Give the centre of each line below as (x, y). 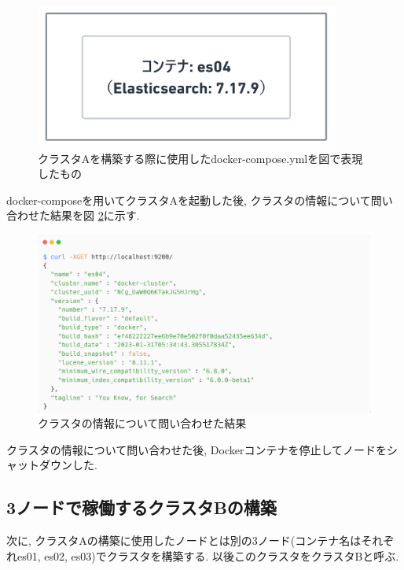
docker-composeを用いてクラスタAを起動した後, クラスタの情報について (189, 200)
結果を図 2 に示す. (95, 215)
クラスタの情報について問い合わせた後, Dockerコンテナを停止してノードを (197, 449)
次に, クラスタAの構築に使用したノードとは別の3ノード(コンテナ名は (184, 540)
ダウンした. (68, 465)
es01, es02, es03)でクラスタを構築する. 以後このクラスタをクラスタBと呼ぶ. (208, 555)
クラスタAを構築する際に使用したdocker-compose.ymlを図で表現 (200, 158)
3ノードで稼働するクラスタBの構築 (141, 507)
